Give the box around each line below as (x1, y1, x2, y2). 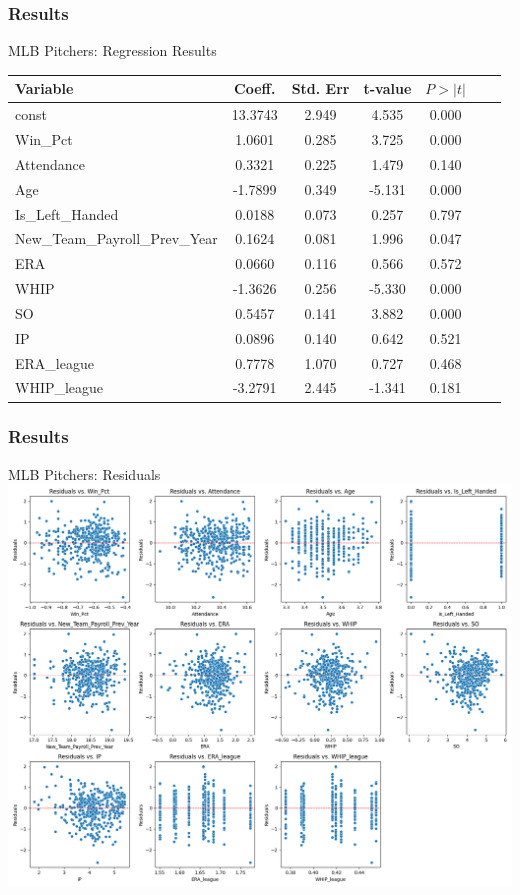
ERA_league (15, 352, 94, 373)
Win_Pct (15, 129, 73, 149)
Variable (15, 78, 74, 99)
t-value (363, 78, 412, 99)
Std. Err (291, 78, 350, 99)
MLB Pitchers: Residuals (8, 463, 161, 484)
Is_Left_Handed (15, 203, 119, 224)
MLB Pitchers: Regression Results (8, 40, 217, 61)
